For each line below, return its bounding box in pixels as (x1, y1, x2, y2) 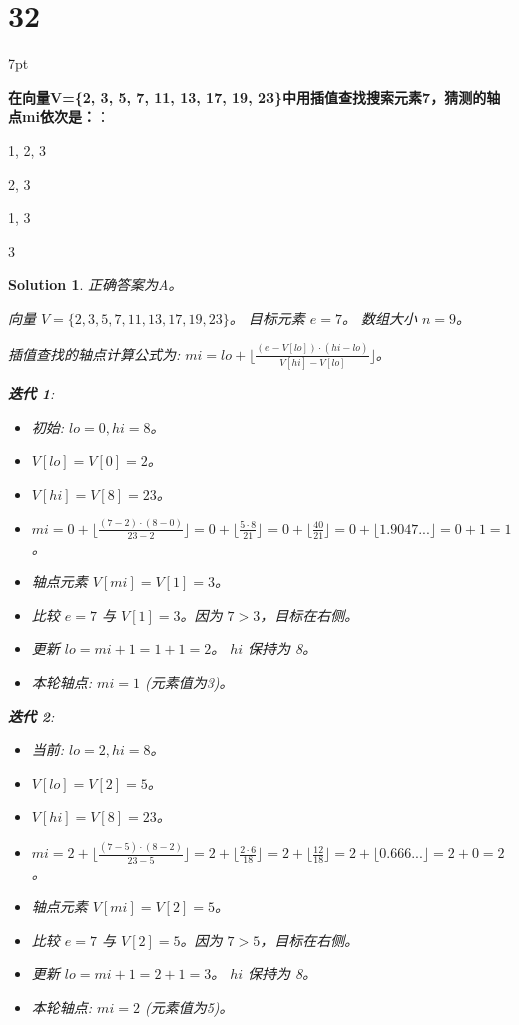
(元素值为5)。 (144, 996, 234, 1017)
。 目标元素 (229, 307, 305, 328)
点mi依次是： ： (8, 106, 110, 127)
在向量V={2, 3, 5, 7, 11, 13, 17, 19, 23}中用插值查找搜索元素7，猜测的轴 (8, 86, 501, 107)
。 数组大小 (341, 307, 417, 328)
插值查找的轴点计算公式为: (8, 343, 181, 364)
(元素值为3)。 (144, 671, 234, 692)
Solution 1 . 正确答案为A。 (8, 274, 183, 295)
